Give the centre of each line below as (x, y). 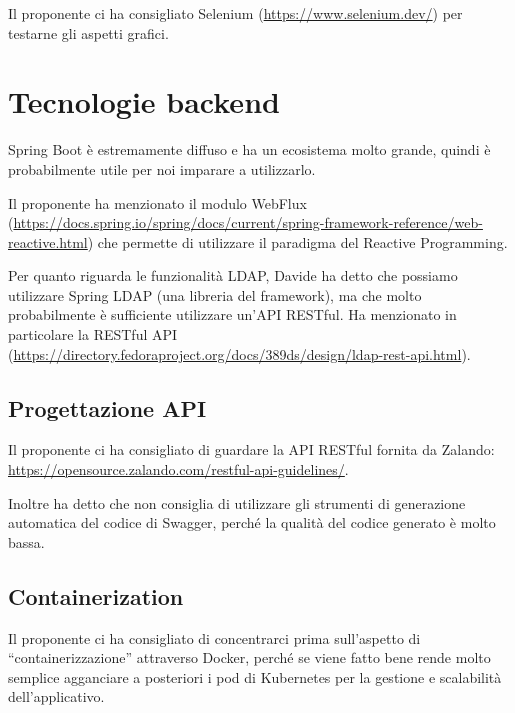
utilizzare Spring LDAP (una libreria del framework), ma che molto (215, 294)
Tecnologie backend (144, 101)
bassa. (26, 541)
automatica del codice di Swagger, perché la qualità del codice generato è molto (252, 522)
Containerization (96, 595)
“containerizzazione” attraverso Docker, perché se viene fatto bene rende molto (249, 657)
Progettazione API (107, 407)
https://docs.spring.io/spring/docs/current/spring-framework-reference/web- (248, 222)
